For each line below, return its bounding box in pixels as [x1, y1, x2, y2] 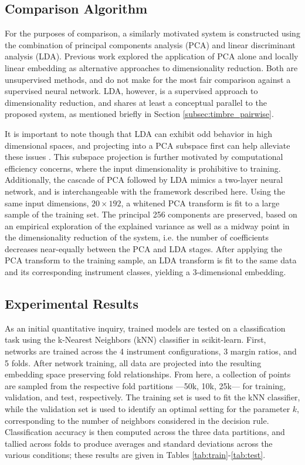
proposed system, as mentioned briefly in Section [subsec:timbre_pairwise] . [5, 108, 274, 120]
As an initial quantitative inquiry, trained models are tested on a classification [5, 322, 286, 334]
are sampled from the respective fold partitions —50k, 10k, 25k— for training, [5, 379, 286, 392]
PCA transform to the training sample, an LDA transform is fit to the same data [5, 254, 297, 266]
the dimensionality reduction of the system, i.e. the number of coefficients [5, 231, 269, 243]
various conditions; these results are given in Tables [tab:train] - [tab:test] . [5, 449, 266, 461]
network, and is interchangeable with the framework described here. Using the [5, 185, 286, 197]
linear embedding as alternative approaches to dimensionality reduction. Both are [5, 61, 298, 73]
